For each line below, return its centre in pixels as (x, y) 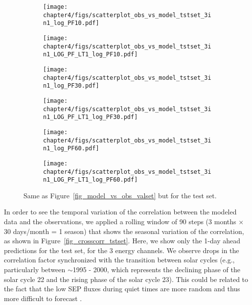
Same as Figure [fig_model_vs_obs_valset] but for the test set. (120, 195)
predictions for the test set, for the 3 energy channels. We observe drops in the (122, 250)
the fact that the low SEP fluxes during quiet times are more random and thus (122, 289)
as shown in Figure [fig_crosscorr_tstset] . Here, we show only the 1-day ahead (122, 241)
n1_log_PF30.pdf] (71, 86)
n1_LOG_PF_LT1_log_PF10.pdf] (91, 55)
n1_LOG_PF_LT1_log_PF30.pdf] (91, 117)
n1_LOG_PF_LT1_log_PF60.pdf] (91, 180)
